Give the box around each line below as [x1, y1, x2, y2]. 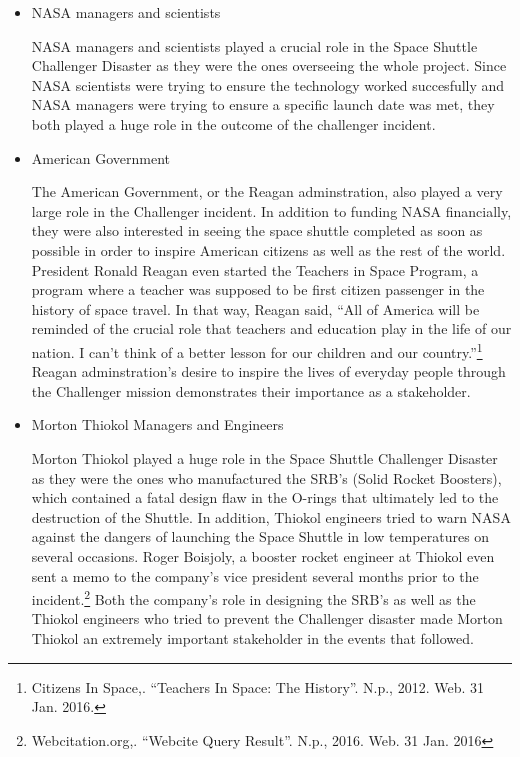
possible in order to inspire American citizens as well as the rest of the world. [31, 239, 506, 260]
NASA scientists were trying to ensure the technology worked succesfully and [31, 74, 505, 95]
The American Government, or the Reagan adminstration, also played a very [31, 181, 503, 202]
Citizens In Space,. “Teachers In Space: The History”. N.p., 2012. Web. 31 [31, 676, 484, 697]
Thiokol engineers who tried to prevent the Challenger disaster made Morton [31, 608, 503, 629]
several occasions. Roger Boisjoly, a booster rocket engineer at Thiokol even [31, 545, 495, 566]
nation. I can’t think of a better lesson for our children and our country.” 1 [31, 338, 483, 362]
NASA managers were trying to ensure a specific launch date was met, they [31, 94, 495, 115]
